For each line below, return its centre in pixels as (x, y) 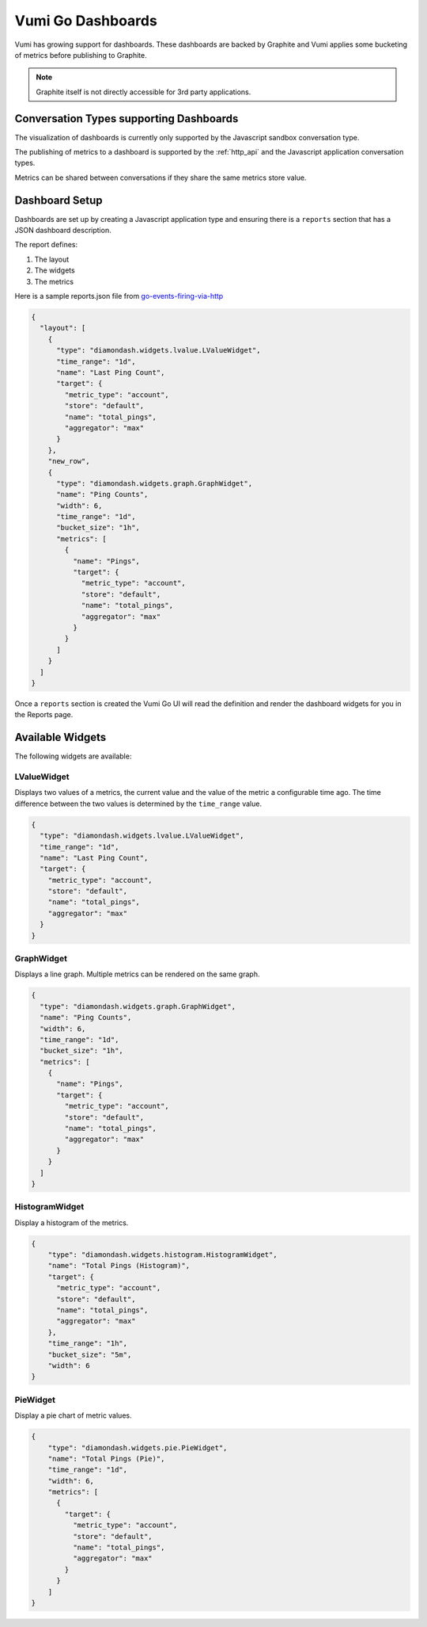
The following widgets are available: (73, 756)
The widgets (55, 270)
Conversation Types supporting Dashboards (127, 118)
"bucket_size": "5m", (90, 1354)
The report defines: (46, 245)
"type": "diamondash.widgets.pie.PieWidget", (138, 1447)
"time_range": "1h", (88, 1344)
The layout (52, 259)
